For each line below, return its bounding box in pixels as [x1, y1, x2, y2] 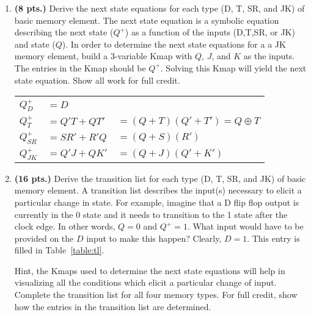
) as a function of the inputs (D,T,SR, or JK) [125, 26, 295, 38]
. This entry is [247, 231, 300, 244]
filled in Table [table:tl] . [14, 244, 104, 256]
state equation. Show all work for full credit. [14, 73, 180, 86]
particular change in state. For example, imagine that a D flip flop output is [14, 195, 299, 208]
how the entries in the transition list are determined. [14, 300, 211, 313]
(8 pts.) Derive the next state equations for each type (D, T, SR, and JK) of [14, 2, 305, 14]
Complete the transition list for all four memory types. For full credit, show [14, 288, 298, 301]
